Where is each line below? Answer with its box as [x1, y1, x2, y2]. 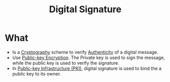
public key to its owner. [12, 70, 61, 77]
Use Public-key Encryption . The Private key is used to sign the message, [12, 54, 165, 61]
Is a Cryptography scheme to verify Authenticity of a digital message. [12, 49, 159, 55]
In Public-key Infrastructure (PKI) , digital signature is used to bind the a [12, 65, 162, 71]
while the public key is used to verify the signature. [12, 60, 119, 66]
